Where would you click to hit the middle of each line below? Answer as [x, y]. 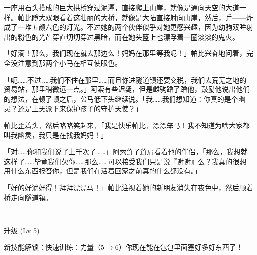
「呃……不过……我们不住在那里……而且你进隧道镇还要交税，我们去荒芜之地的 [125, 79]
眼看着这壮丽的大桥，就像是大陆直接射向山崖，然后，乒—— [149, 17]
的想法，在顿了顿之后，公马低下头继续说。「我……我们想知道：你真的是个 [121, 99]
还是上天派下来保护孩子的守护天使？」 [80, 108]
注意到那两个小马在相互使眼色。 [69, 63]
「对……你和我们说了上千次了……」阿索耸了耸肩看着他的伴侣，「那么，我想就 [126, 151]
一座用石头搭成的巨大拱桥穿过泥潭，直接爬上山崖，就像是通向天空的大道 [122, 7]
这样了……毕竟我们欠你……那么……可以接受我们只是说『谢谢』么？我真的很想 [125, 161]
